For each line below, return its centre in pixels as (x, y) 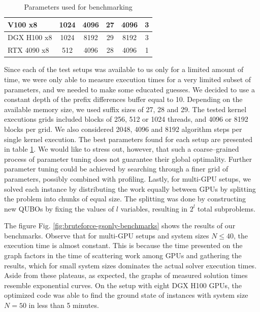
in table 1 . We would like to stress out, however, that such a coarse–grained (122, 149)
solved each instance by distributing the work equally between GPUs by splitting (130, 188)
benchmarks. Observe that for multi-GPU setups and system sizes (107, 235)
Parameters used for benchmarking (78, 7)
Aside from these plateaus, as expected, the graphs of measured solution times (126, 275)
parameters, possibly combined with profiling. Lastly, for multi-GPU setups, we (128, 178)
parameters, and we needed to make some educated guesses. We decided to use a (129, 89)
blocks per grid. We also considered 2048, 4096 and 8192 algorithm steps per (123, 129)
